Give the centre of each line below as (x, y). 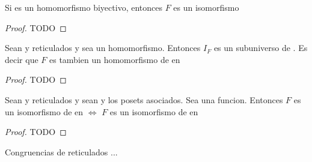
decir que (22, 59)
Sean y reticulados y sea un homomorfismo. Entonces (103, 48)
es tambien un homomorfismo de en (115, 59)
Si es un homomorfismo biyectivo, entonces (84, 7)
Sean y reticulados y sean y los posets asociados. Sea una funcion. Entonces (144, 99)
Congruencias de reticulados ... (61, 151)
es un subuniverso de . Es (261, 48)
